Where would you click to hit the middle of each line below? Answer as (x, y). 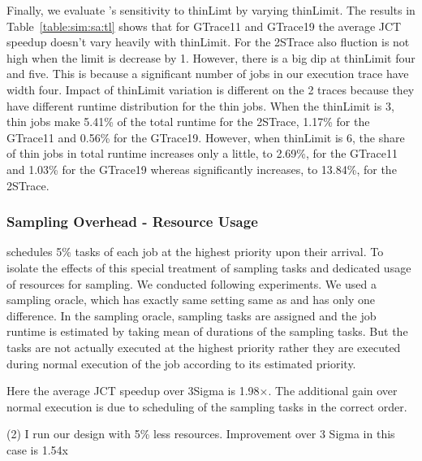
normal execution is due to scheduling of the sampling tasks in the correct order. (207, 406)
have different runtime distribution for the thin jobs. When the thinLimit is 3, (200, 105)
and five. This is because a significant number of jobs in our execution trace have (208, 74)
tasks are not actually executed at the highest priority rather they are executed (204, 347)
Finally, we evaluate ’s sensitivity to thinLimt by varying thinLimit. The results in (211, 10)
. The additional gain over (333, 391)
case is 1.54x (37, 449)
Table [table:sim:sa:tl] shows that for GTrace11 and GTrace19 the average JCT (204, 26)
